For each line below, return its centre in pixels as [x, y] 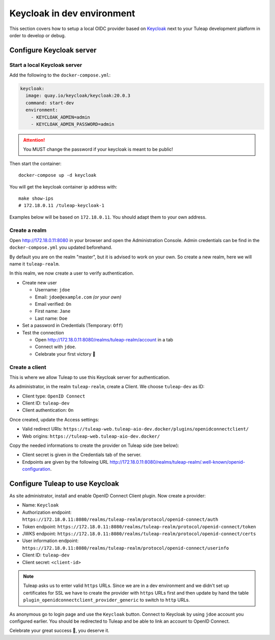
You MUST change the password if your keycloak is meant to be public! [98, 149]
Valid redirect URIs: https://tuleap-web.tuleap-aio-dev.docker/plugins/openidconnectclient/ [135, 429]
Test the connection [43, 332]
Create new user [39, 282]
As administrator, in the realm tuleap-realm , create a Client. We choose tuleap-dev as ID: [107, 387]
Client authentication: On [48, 410]
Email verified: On [53, 304]
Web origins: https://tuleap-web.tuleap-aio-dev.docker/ [91, 436]
